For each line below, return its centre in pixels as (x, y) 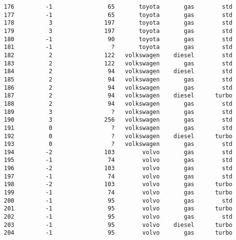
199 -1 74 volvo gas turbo (118, 193)
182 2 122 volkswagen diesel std (118, 55)
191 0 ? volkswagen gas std (118, 128)
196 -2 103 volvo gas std (118, 168)
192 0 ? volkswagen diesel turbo (118, 136)
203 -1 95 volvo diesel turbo (118, 225)
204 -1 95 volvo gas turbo (118, 233)
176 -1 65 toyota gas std (118, 7)
